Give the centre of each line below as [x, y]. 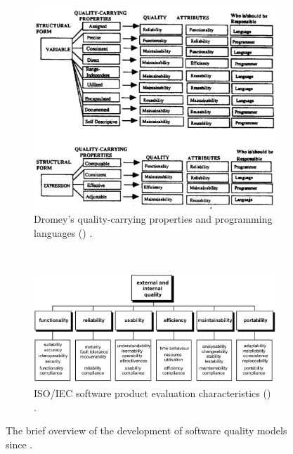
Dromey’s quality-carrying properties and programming [153, 219]
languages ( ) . [63, 232]
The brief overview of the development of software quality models [146, 430]
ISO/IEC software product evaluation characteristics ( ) [152, 393]
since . [19, 444]
